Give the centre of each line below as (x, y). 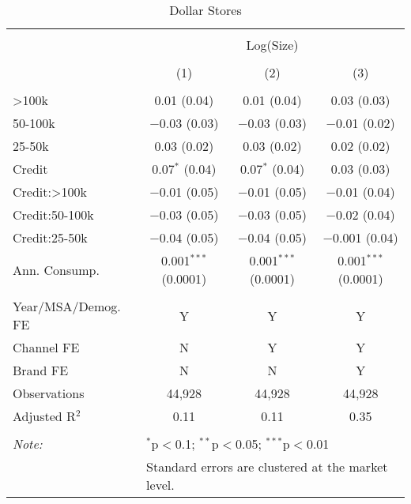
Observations (49, 393)
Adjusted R (44, 416)
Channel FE (46, 347)
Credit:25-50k (50, 237)
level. (160, 485)
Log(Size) (272, 45)
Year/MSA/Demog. (67, 306)
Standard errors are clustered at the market (267, 466)
